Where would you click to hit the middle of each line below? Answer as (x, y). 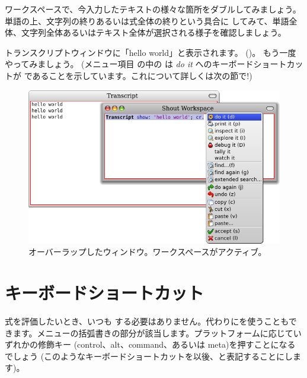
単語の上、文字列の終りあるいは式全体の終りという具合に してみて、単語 (147, 21)
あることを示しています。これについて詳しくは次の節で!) (142, 75)
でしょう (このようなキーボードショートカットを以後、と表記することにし (149, 356)
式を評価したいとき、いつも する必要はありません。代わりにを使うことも (147, 321)
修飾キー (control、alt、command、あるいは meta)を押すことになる (167, 344)
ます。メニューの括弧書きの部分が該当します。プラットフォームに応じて (153, 333)
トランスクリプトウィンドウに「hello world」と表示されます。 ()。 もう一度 (151, 52)
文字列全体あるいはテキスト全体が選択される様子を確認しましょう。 (153, 32)
